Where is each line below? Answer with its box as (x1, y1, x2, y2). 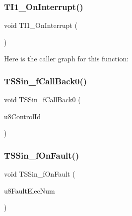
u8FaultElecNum (4, 185, 55, 196)
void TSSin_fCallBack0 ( (4, 94, 81, 105)
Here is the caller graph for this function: (4, 53, 129, 64)
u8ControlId (4, 111, 41, 121)
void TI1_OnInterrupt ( (4, 20, 77, 30)
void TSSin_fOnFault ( (4, 169, 75, 179)
